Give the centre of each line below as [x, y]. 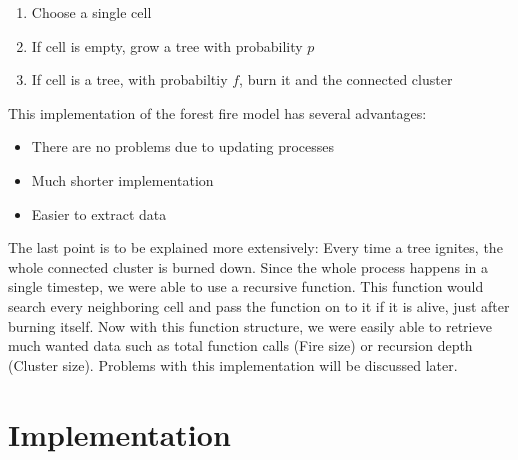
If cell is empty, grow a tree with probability [167, 45]
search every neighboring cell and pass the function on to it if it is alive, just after [259, 305]
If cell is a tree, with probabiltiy [129, 79]
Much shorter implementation [122, 179]
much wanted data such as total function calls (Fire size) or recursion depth [240, 345]
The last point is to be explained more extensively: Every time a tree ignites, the [255, 247]
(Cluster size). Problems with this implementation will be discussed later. [233, 364]
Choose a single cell [91, 12]
